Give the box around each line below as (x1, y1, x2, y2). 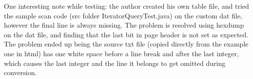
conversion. (4, 67, 37, 78)
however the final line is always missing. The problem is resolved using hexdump (4, 20, 244, 30)
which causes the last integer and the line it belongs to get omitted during (4, 58, 226, 68)
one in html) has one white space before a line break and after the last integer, (4, 48, 239, 58)
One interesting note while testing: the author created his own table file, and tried (4, 1, 249, 11)
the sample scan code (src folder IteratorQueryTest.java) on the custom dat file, (4, 10, 242, 20)
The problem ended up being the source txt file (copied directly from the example (4, 39, 249, 49)
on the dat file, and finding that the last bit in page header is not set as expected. (4, 29, 249, 39)
